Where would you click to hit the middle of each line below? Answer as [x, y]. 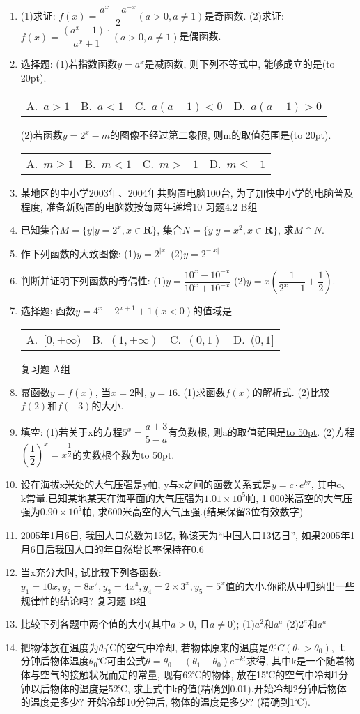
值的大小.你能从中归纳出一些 [290, 585]
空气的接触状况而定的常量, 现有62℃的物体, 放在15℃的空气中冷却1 [189, 675]
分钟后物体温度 [55, 661]
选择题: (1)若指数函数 [69, 64]
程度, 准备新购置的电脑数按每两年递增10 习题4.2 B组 [139, 206]
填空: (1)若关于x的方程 [71, 432]
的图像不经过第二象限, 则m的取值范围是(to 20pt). [221, 135]
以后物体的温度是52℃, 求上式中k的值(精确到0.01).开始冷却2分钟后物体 [188, 688]
